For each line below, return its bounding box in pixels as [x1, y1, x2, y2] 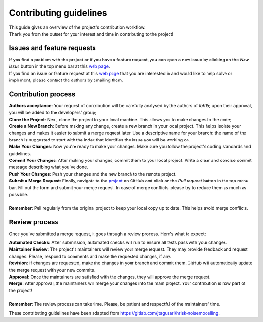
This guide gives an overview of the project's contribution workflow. [9, 24, 146, 30]
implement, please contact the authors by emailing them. [9, 77, 123, 83]
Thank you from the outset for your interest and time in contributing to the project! [9, 31, 174, 37]
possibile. [9, 192, 29, 197]
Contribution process [9, 90, 75, 98]
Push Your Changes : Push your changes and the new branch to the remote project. [9, 171, 177, 177]
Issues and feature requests [9, 44, 96, 52]
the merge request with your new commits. [9, 267, 95, 273]
